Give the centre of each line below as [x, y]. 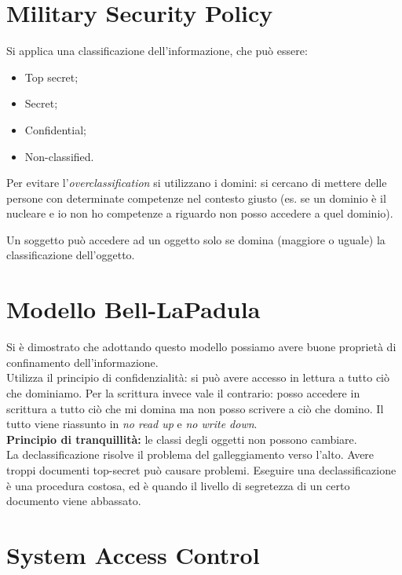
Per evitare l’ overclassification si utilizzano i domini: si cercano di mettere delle [197, 183]
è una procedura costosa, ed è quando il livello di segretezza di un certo [178, 485]
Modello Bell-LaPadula [133, 309]
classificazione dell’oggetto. [71, 255]
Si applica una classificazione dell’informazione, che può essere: [157, 51]
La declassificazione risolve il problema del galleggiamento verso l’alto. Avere [190, 454]
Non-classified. [59, 156]
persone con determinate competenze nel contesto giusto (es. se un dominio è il [196, 198]
